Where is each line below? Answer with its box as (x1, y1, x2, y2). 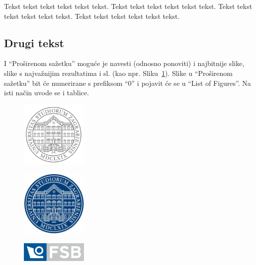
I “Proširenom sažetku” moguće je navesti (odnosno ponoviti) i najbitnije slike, (4, 58, 245, 68)
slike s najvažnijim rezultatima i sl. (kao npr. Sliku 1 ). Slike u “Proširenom (4, 67, 233, 78)
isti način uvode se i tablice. (4, 87, 89, 98)
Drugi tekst (4, 35, 64, 50)
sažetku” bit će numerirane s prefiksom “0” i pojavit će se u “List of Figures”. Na (4, 77, 251, 88)
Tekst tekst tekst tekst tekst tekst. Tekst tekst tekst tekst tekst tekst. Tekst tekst (4, 1, 253, 11)
